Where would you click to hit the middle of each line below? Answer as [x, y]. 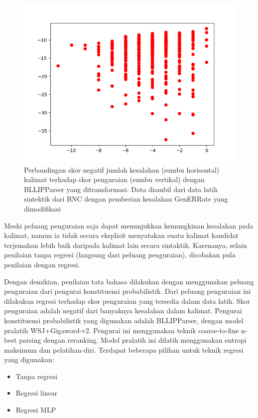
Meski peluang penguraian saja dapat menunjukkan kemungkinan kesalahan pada [129, 225]
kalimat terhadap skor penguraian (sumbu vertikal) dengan [114, 179]
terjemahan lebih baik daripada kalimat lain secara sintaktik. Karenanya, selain [126, 245]
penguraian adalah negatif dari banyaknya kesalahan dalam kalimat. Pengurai [123, 311]
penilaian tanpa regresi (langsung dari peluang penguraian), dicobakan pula [120, 255]
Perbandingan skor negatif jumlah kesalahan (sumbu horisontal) [122, 169]
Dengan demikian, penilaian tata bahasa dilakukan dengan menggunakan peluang [129, 281]
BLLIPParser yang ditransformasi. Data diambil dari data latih [121, 189]
